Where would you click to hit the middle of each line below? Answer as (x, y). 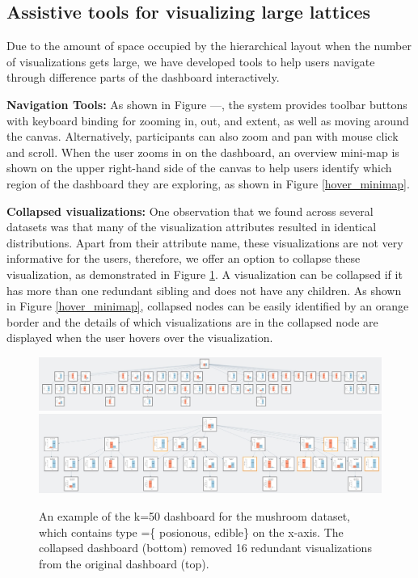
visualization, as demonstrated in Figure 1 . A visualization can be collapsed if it (205, 274)
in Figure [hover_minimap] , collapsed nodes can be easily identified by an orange (208, 306)
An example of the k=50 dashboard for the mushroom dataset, (194, 516)
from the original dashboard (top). (124, 563)
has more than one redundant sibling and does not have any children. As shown (204, 290)
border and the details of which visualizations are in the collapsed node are (192, 321)
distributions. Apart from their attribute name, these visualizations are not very (205, 242)
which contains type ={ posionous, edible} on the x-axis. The (191, 532)
